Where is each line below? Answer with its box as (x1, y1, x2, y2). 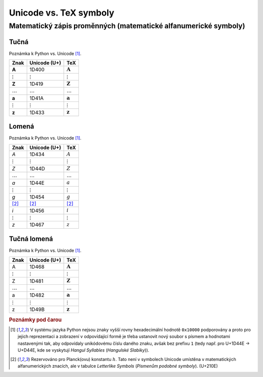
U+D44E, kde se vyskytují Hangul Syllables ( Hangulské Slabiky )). (18, 347, 150, 353)
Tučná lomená (9, 235, 53, 243)
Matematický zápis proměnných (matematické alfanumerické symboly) (9, 21, 245, 30)
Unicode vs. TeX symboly (9, 7, 114, 18)
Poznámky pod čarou (9, 316, 62, 323)
